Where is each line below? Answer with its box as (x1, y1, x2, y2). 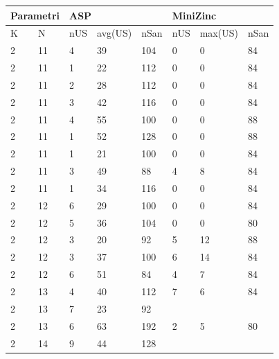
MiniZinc (172, 8, 217, 22)
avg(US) (97, 26, 132, 40)
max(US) (199, 26, 238, 40)
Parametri (10, 8, 60, 22)
